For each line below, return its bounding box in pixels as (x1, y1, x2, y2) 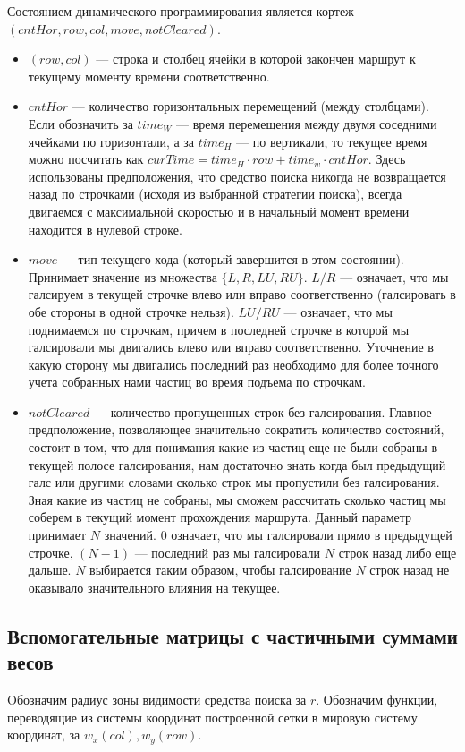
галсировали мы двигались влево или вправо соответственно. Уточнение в (28, 338, 434, 356)
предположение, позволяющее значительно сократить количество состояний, (28, 420, 444, 439)
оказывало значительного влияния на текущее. (28, 577, 281, 596)
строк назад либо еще (338, 543, 457, 561)
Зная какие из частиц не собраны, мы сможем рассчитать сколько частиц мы (28, 490, 446, 508)
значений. (104, 526, 156, 544)
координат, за (7, 725, 80, 744)
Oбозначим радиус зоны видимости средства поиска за (7, 690, 307, 708)
